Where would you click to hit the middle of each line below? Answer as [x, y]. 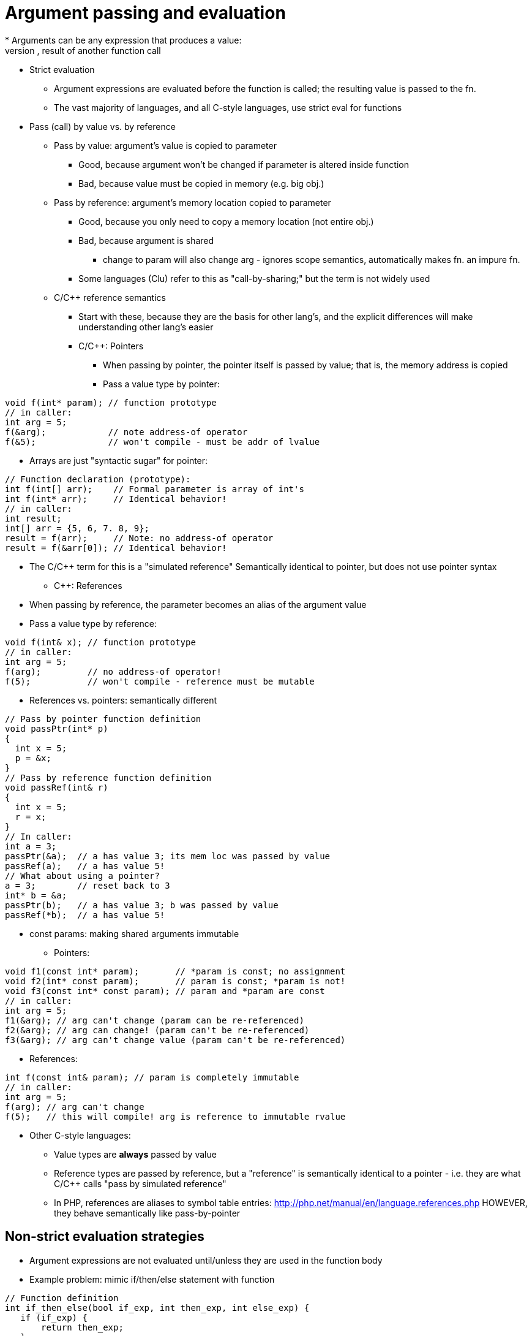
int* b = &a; [36, 895]
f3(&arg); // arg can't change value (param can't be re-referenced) [175, 1040]
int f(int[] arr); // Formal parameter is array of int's [155, 489]
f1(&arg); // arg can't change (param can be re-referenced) [155, 1020]
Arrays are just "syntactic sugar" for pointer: [119, 460]
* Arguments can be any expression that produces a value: [123, 40]
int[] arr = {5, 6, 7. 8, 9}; [77, 528]
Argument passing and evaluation [145, 13]
